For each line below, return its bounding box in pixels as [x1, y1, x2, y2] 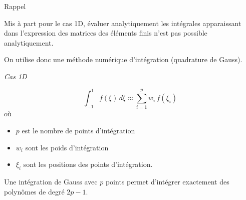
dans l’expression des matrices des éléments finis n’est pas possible [4, 28, 207, 38]
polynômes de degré [4, 186, 65, 196]
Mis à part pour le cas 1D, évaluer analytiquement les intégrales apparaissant [4, 18, 241, 28]
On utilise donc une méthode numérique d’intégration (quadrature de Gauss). [4, 54, 242, 65]
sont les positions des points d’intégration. [23, 159, 153, 169]
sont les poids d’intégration [25, 142, 109, 152]
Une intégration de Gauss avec [4, 176, 98, 186]
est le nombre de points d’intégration [22, 125, 135, 135]
